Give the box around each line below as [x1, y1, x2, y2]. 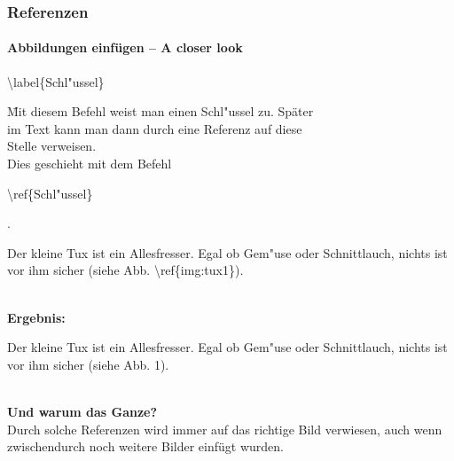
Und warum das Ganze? [7, 402, 158, 420]
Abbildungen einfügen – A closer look [7, 38, 243, 57]
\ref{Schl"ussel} [7, 184, 93, 202]
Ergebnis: [7, 308, 66, 326]
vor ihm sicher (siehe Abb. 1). [7, 355, 169, 373]
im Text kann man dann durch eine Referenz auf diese [7, 119, 302, 137]
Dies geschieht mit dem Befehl [7, 154, 172, 173]
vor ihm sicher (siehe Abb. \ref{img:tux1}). [7, 261, 244, 279]
